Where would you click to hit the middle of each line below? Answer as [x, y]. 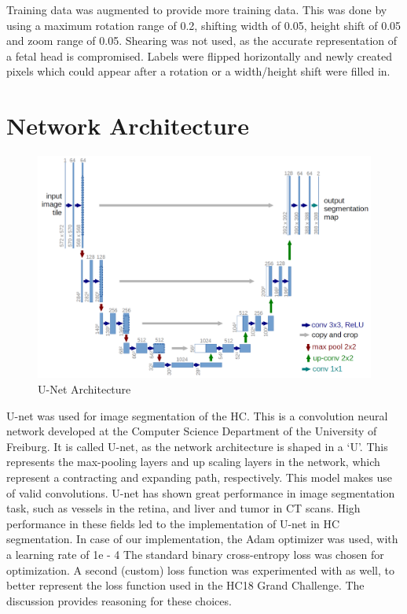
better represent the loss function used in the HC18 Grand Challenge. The [185, 585]
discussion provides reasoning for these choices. [119, 600]
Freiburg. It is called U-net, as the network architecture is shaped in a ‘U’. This [197, 446]
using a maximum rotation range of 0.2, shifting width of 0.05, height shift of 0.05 [204, 25]
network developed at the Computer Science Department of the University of [192, 431]
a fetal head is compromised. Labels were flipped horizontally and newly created [199, 55]
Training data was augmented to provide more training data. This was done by [197, 9]
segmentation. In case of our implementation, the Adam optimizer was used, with [202, 539]
